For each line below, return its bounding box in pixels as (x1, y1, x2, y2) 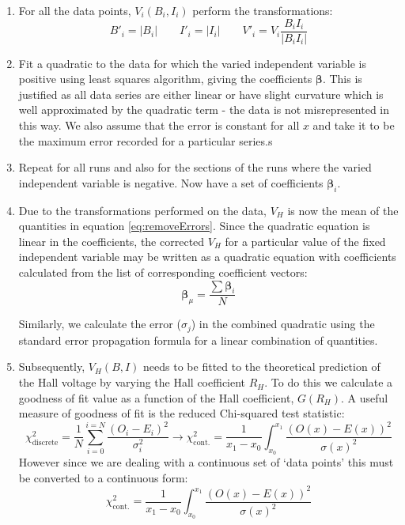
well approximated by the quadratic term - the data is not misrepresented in (18, 101, 390, 118)
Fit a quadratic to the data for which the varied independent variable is (18, 55, 366, 71)
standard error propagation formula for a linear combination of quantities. (18, 331, 378, 348)
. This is (322, 70, 362, 87)
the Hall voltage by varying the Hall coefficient (18, 374, 246, 391)
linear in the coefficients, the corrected (18, 232, 205, 249)
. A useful (341, 389, 388, 406)
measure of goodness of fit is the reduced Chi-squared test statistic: (18, 405, 345, 421)
